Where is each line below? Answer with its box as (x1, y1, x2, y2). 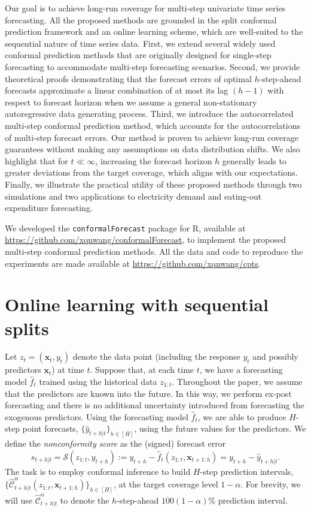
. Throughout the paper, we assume (172, 375, 303, 388)
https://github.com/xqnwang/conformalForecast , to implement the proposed (5, 233, 286, 246)
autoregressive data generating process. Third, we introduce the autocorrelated (5, 107, 294, 120)
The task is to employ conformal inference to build (5, 465, 191, 477)
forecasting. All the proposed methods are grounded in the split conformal (5, 13, 277, 26)
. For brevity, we (240, 478, 301, 490)
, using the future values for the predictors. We (134, 422, 306, 435)
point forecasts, (22, 422, 78, 435)
